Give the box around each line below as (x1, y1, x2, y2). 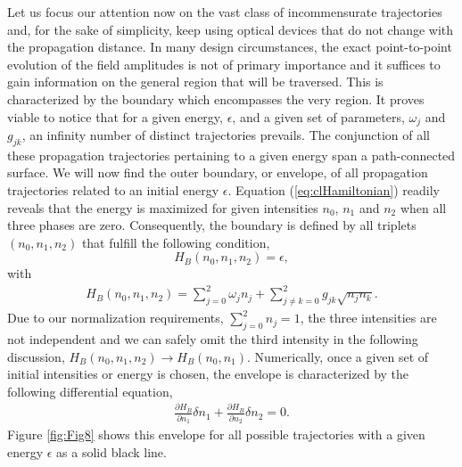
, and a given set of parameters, (232, 107, 405, 126)
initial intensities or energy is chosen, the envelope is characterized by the (7, 365, 409, 383)
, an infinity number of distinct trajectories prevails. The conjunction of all (21, 126, 431, 144)
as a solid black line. (56, 442, 167, 461)
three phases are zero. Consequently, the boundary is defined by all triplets (7, 216, 417, 234)
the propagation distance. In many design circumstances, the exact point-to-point (7, 37, 452, 56)
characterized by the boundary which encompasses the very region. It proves (7, 89, 425, 108)
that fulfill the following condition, (81, 233, 270, 251)
